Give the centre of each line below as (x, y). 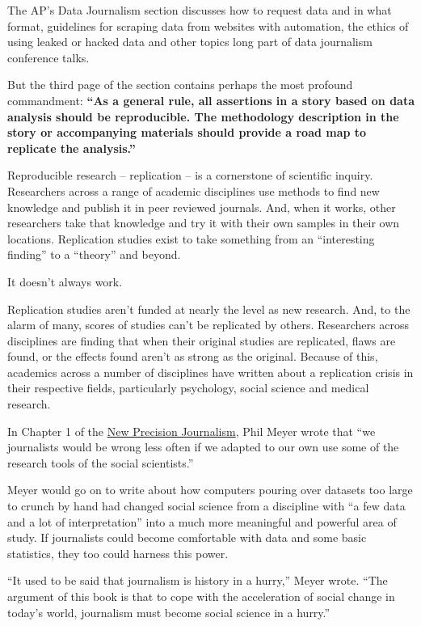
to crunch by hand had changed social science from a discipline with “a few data (206, 506)
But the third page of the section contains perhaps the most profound (180, 85)
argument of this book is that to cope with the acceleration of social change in (201, 596)
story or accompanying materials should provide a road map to (187, 132)
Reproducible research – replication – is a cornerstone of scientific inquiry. (190, 175)
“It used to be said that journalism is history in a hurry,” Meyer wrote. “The (198, 580)
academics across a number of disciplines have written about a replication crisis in (210, 372)
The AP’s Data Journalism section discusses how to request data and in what (200, 10)
